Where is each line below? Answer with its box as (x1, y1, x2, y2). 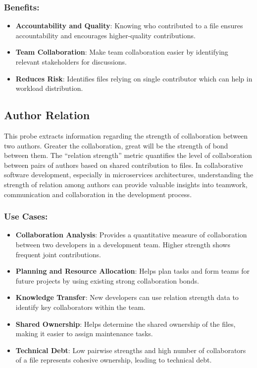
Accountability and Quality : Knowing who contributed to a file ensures (15, 20, 243, 31)
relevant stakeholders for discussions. (15, 57, 127, 67)
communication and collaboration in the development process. (4, 189, 192, 199)
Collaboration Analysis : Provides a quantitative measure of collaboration (15, 229, 247, 240)
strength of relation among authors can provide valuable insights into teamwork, (4, 179, 248, 189)
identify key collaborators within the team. (15, 301, 146, 312)
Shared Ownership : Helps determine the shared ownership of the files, (15, 318, 236, 329)
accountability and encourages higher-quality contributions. (15, 30, 196, 40)
